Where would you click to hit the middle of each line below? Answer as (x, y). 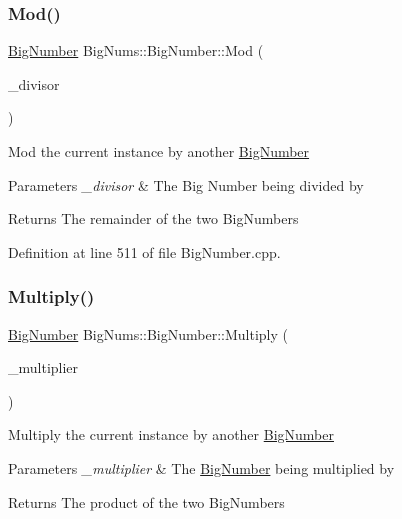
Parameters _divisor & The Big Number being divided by (186, 184)
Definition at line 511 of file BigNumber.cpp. (144, 251)
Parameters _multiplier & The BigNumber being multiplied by (201, 467)
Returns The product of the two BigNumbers (146, 501)
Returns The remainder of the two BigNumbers (153, 218)
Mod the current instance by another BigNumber (159, 151)
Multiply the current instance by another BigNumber (171, 434)
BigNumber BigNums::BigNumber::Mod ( (136, 50)
